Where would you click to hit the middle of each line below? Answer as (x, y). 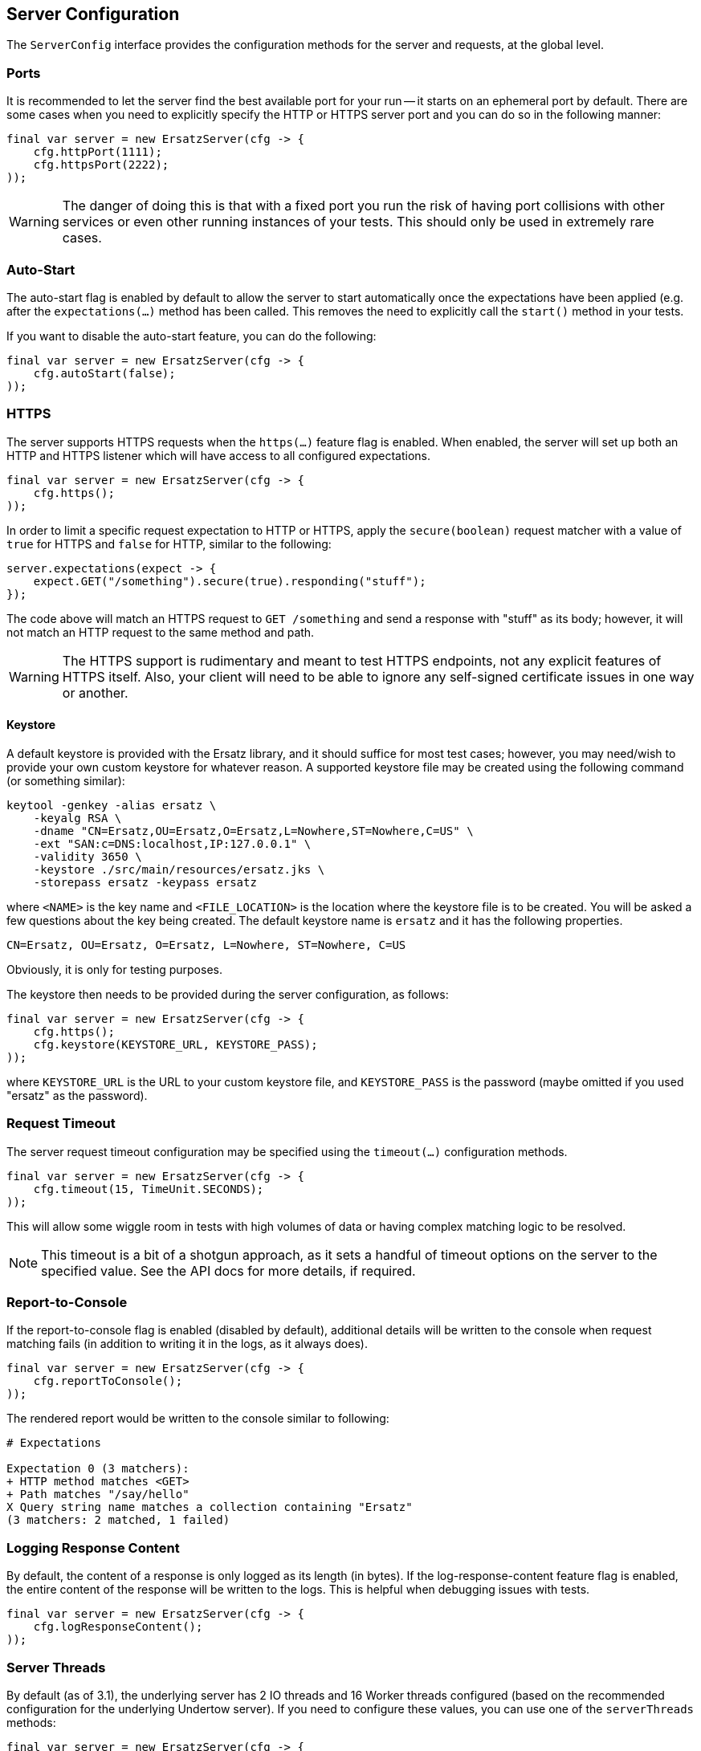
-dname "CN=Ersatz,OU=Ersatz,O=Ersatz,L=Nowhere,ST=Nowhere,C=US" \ (253, 831)
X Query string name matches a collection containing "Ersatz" (210, 1507)
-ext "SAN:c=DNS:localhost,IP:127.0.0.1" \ (172, 843)
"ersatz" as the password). (77, 1095)
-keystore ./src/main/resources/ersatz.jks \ (179, 869)
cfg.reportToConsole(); (108, 1381)
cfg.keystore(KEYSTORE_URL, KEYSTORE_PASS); (175, 1044)
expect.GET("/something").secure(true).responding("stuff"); (230, 581)
